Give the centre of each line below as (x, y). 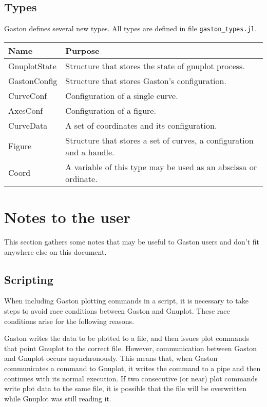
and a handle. (90, 152)
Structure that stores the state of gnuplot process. (155, 66)
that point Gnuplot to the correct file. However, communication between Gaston (130, 348)
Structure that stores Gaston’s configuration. (146, 80)
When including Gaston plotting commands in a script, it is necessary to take (126, 301)
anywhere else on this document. (55, 251)
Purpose (82, 50)
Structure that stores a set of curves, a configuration (159, 140)
